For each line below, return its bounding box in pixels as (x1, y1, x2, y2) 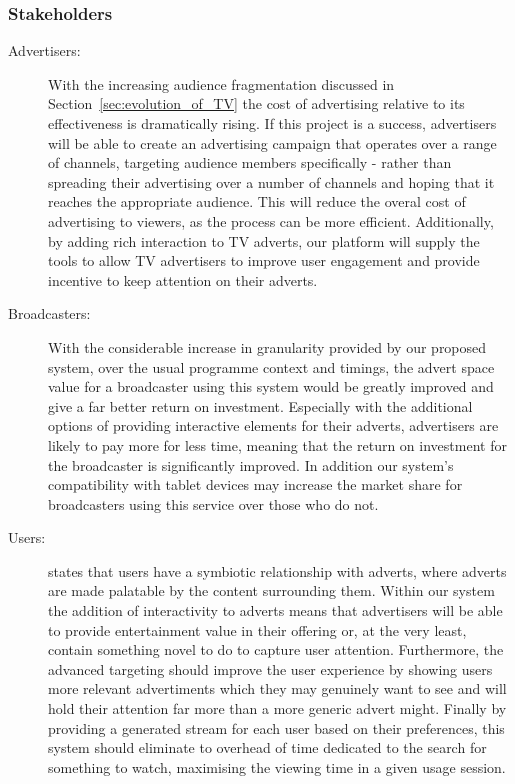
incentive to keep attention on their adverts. (48, 269, 318, 290)
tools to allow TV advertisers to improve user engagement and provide (48, 250, 480, 271)
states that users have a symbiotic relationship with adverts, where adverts (48, 560, 507, 581)
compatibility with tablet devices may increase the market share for (48, 474, 463, 495)
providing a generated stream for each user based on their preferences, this (48, 717, 505, 738)
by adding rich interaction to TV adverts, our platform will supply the (48, 230, 480, 251)
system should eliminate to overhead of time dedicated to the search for (48, 737, 487, 758)
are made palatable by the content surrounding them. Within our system (48, 580, 495, 601)
